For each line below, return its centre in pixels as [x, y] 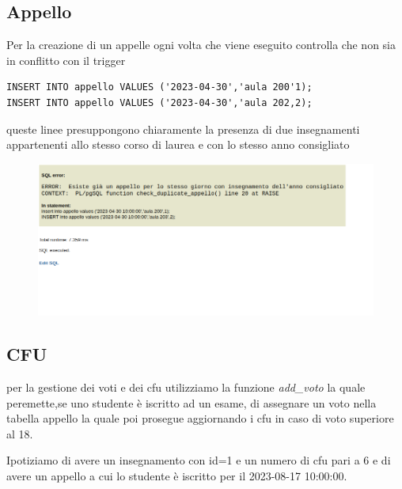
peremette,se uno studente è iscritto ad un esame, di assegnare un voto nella [192, 402]
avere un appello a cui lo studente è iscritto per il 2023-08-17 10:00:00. [177, 475]
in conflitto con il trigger [66, 60]
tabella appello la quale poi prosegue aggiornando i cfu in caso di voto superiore [200, 418]
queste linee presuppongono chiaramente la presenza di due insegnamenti [183, 129]
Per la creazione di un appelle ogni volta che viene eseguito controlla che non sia [201, 45]
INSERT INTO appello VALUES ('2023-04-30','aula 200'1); [159, 87]
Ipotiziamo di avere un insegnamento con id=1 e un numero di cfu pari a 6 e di [199, 460]
